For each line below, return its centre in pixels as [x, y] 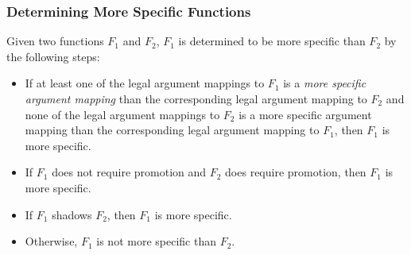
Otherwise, [51, 241]
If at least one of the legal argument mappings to [145, 83]
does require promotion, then [296, 172]
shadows [72, 214]
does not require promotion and [129, 172]
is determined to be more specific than [272, 41]
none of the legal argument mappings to [122, 114]
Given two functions [55, 41]
